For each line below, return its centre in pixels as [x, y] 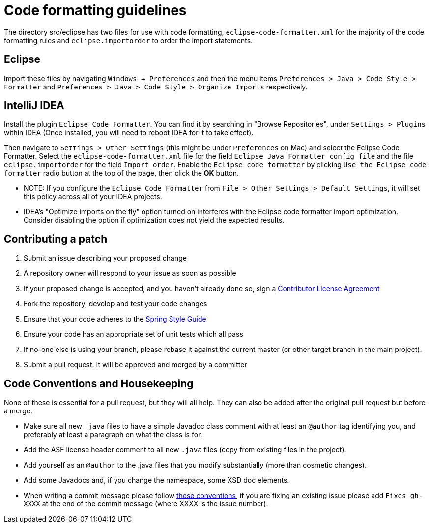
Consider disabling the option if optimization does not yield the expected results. [154, 220]
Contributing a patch [56, 239]
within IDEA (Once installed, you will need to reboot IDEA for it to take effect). [129, 133]
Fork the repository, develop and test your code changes [115, 304]
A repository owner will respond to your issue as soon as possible [130, 273]
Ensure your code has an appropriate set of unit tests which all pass [133, 334]
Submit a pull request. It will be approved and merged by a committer [135, 365]
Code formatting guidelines [95, 10]
